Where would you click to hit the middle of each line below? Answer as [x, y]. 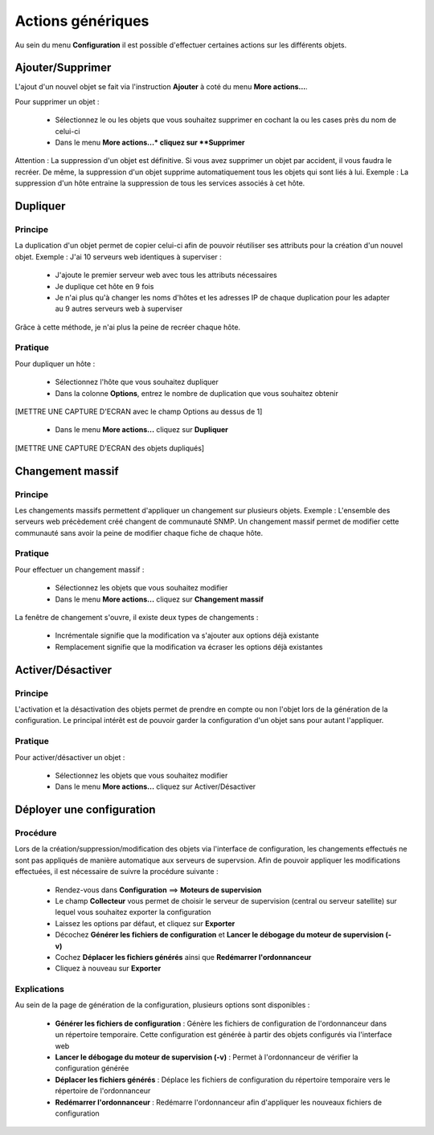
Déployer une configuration [85, 810]
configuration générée [92, 1068]
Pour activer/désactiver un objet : [70, 757]
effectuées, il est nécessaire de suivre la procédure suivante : [117, 872]
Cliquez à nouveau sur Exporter [108, 969]
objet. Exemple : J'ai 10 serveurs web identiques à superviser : [119, 256]
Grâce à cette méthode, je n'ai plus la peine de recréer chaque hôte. [128, 327]
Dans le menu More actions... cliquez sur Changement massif [160, 599]
